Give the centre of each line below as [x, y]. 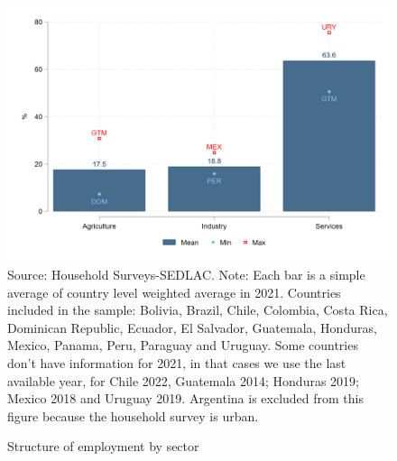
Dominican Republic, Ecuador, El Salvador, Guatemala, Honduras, [192, 327]
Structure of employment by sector [103, 446]
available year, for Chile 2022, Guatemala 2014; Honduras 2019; [183, 380]
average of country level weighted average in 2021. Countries [174, 292]
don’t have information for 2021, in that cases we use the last [177, 362]
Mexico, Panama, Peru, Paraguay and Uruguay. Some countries [183, 345]
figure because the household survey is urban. [133, 415]
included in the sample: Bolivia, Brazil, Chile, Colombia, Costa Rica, [198, 310]
